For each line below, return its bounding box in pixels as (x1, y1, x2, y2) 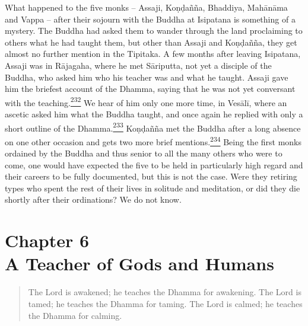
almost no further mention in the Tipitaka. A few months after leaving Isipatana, (5, 47, 301, 60)
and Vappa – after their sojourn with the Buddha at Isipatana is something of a (5, 12, 296, 25)
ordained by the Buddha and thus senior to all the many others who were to (5, 147, 282, 159)
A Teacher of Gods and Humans (5, 251, 274, 276)
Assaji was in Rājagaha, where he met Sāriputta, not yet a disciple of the (5, 59, 272, 71)
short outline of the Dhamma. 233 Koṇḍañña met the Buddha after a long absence (5, 120, 301, 134)
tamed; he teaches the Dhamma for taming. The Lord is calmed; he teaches (28, 297, 303, 309)
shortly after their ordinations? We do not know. (5, 193, 182, 206)
